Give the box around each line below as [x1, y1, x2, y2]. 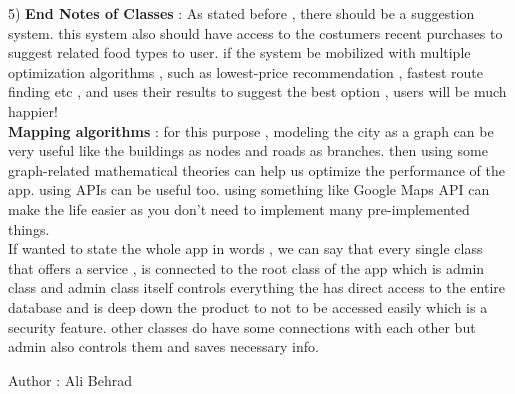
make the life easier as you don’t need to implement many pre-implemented [8, 198, 470, 219]
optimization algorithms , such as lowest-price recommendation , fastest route [8, 61, 484, 82]
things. [8, 218, 50, 239]
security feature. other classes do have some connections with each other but [8, 316, 476, 337]
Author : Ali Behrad [8, 369, 132, 390]
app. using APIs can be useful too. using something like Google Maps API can [8, 179, 490, 200]
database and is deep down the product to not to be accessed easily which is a [8, 296, 488, 317]
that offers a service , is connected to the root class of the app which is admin [8, 257, 485, 278]
